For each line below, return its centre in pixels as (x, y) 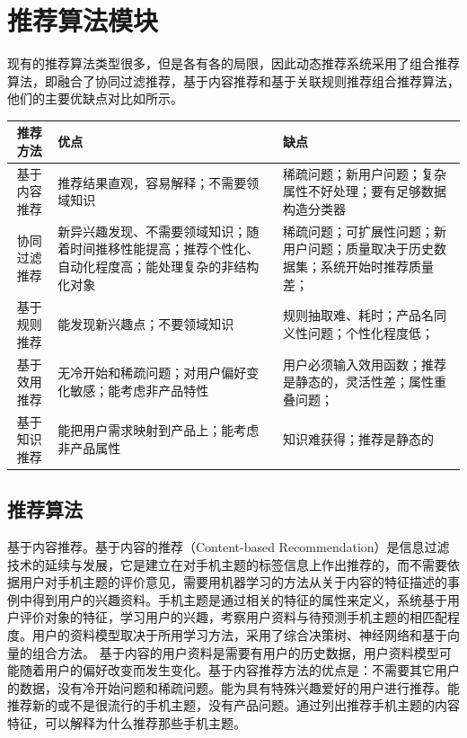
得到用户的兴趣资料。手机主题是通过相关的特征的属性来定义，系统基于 (239, 599)
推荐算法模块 (83, 20)
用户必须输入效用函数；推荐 (365, 364)
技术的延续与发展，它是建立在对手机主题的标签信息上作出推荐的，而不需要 (227, 564)
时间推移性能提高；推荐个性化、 (165, 249)
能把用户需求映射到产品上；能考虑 (159, 430)
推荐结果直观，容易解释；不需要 (152, 182)
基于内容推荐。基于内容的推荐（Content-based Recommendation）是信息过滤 (229, 547)
